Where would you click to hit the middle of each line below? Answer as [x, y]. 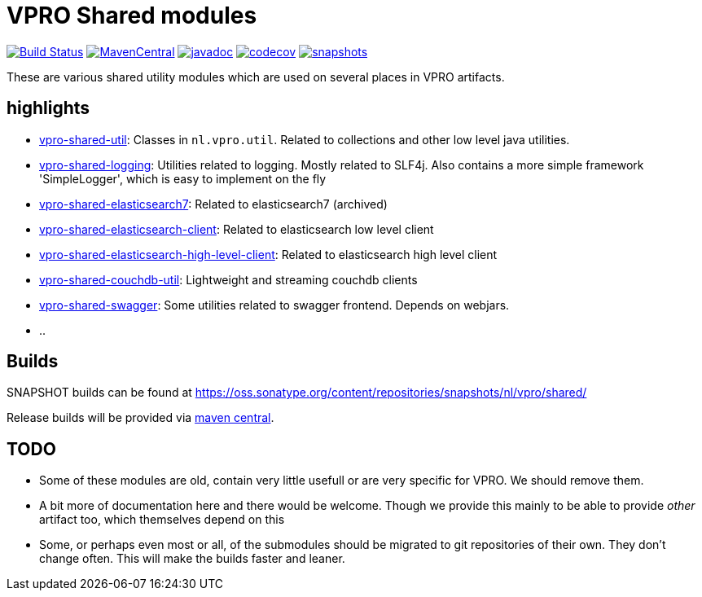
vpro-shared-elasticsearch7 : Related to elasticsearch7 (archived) [213, 204]
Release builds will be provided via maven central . [140, 418]
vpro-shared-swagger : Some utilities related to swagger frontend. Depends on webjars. [274, 305]
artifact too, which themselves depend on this [162, 520]
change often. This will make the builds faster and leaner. [192, 559]
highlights [48, 108]
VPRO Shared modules [132, 15]
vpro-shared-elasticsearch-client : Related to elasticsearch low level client [237, 229]
